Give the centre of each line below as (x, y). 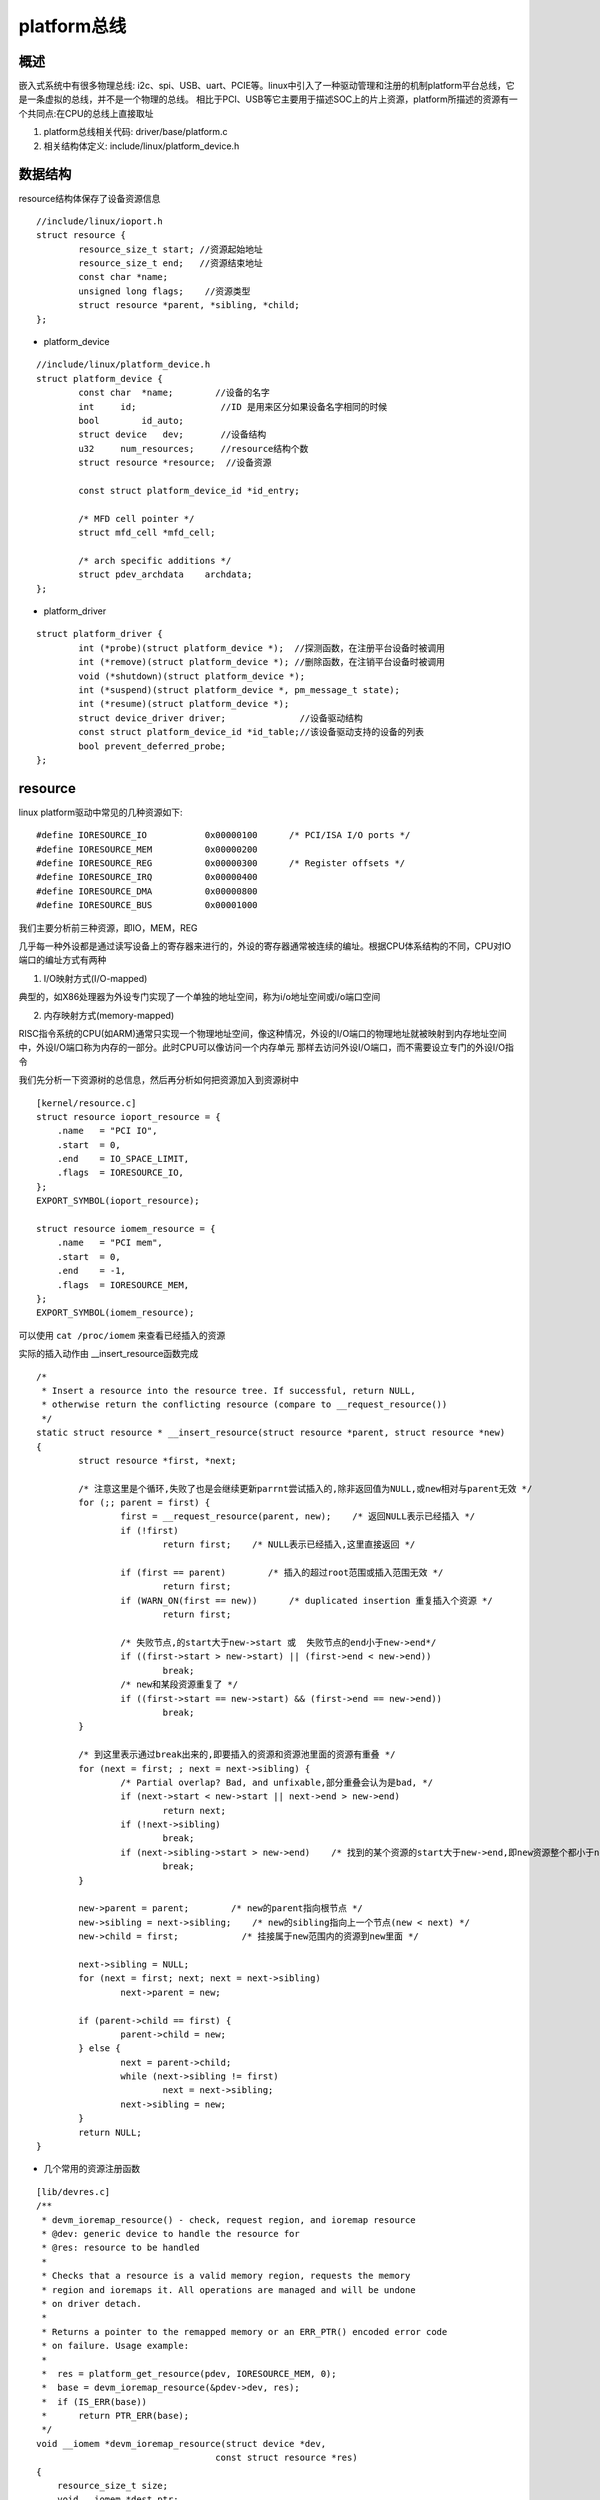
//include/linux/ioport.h (100, 221)
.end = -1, (91, 1271)
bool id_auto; (131, 420)
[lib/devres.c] (73, 2191)
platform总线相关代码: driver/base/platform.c (136, 132)
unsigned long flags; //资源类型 (164, 291)
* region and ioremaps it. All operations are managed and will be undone (228, 2289)
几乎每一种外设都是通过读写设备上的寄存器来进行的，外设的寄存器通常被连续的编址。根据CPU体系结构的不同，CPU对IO (265, 946)
